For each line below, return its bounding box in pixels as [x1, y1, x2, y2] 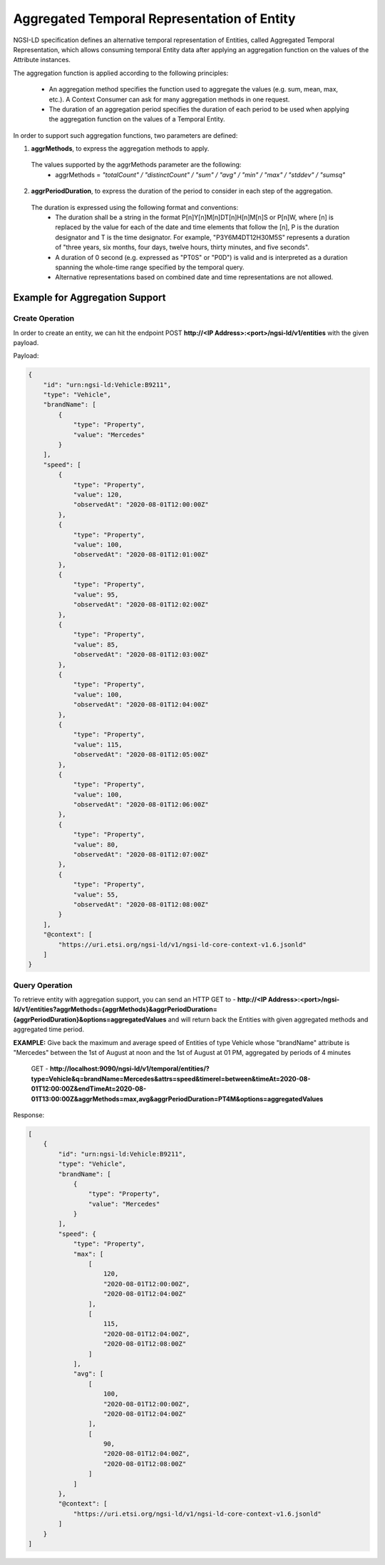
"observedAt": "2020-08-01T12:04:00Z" [73, 701, 210, 709]
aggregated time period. [13, 1025, 85, 1034]
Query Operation [13, 980, 73, 990]
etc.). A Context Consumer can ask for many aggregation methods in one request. [48, 95, 290, 104]
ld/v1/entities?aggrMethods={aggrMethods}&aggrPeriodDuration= [13, 1005, 217, 1014]
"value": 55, [73, 890, 119, 899]
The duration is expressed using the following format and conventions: [31, 203, 239, 211]
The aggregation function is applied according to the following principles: [13, 69, 229, 77]
